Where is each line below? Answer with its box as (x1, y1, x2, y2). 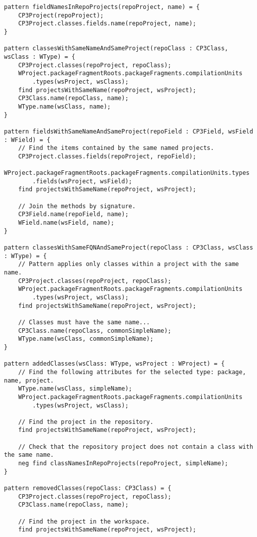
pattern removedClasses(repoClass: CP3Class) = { (4, 485, 171, 492)
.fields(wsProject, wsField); (32, 177, 132, 185)
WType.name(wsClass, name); (18, 103, 111, 110)
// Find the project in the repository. (18, 418, 154, 425)
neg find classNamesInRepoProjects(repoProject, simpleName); (18, 460, 229, 467)
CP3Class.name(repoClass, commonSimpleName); (18, 327, 171, 334)
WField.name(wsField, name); (18, 219, 114, 227)
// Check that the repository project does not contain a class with (18, 443, 254, 450)
